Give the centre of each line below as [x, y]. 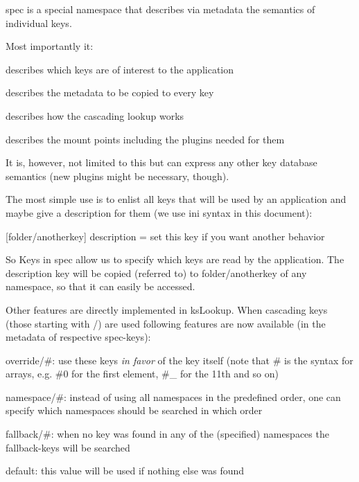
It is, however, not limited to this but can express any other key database [161, 162]
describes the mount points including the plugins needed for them [145, 139]
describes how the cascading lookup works [95, 115]
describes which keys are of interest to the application [120, 69]
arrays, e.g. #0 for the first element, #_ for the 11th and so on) [142, 374]
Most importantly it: [50, 46]
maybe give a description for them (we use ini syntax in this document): [159, 212]
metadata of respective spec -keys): [78, 337]
